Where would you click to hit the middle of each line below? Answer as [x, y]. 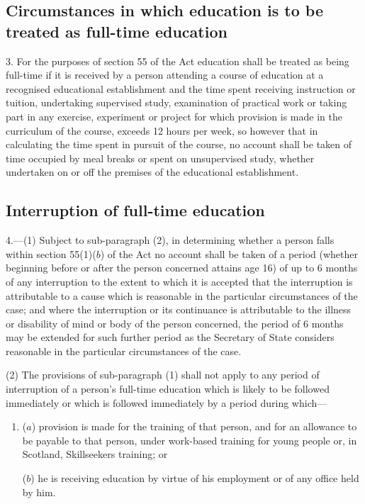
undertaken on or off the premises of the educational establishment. [152, 172]
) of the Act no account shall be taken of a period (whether [229, 253]
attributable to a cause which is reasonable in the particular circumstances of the [182, 295]
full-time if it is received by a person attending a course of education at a [165, 75]
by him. [39, 492]
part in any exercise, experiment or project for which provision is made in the [174, 116]
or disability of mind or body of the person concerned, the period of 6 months [175, 323]
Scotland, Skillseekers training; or [95, 454]
